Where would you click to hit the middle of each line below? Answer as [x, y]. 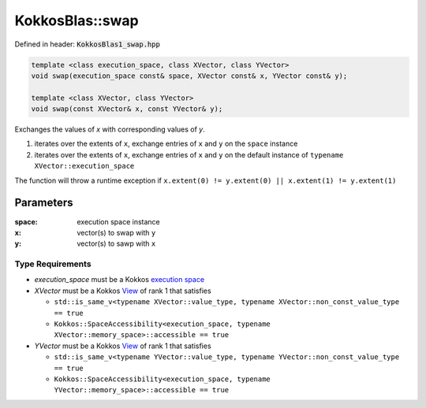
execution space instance [119, 221]
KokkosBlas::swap [77, 20]
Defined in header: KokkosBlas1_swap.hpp [88, 44]
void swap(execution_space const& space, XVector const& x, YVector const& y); [189, 76]
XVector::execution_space [84, 166]
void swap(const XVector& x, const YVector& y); [127, 109]
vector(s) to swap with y [116, 232]
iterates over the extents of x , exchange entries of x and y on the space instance [166, 144]
